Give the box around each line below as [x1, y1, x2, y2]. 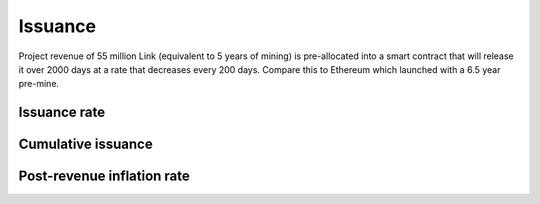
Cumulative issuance [18, 136, 154, 153]
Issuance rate [18, 104, 106, 121]
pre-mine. [18, 78, 60, 90]
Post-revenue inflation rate [18, 168, 190, 185]
